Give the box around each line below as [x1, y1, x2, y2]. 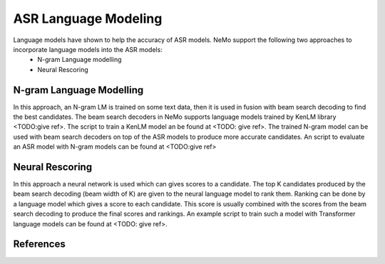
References [13, 238, 66, 250]
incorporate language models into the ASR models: [13, 45, 163, 53]
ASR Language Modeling [13, 11, 163, 26]
